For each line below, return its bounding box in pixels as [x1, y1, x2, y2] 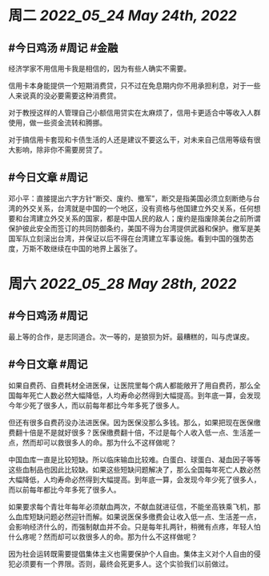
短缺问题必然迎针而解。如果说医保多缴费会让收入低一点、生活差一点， [29, 512, 261, 521]
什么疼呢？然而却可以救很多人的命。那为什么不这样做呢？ [8, 532, 198, 542]
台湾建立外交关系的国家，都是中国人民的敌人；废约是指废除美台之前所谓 [22, 213, 261, 223]
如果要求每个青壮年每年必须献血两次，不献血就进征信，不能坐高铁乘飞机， [8, 501, 254, 511]
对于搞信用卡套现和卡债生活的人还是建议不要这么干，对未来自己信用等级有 [8, 135, 254, 144]
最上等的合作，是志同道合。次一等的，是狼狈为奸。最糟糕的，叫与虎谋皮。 [8, 331, 254, 341]
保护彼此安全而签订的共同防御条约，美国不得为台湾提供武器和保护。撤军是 [8, 223, 254, 233]
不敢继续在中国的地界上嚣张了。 [35, 243, 142, 253]
